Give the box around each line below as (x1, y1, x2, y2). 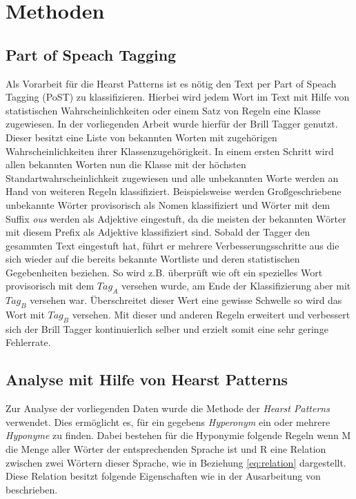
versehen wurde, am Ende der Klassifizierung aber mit (121, 278, 351, 293)
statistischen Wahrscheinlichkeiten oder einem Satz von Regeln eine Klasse (6, 103, 321, 117)
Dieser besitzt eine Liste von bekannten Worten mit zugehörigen (6, 130, 277, 144)
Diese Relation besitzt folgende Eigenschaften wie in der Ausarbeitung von (6, 469, 321, 483)
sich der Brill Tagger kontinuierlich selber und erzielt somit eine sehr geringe (6, 321, 328, 336)
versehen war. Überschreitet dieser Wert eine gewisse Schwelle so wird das (30, 293, 342, 307)
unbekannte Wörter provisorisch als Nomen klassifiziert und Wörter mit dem (6, 197, 330, 212)
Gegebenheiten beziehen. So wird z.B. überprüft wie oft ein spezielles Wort (6, 265, 323, 279)
